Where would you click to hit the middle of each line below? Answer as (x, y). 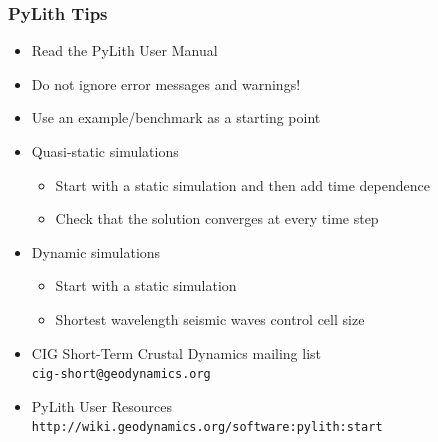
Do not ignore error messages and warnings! (166, 83)
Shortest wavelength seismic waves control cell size (210, 318)
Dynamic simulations (96, 251)
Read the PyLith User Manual (124, 50)
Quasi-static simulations (105, 151)
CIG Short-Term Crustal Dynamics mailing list (176, 352)
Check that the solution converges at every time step (217, 218)
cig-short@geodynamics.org (121, 374)
